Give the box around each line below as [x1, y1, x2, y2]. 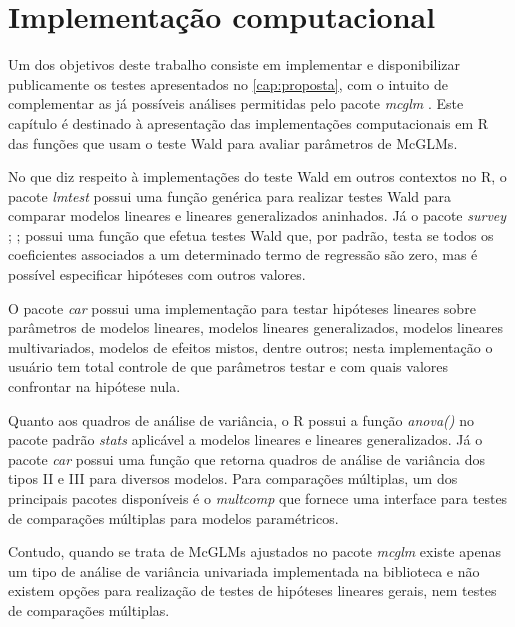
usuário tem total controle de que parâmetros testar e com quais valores [8, 356, 449, 377]
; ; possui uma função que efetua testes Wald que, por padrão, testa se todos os [8, 224, 494, 245]
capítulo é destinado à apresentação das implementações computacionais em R [8, 112, 489, 133]
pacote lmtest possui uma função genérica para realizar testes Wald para [8, 185, 452, 206]
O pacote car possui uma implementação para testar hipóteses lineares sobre [8, 297, 476, 318]
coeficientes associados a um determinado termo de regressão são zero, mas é [8, 244, 478, 265]
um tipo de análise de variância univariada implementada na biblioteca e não [8, 560, 480, 581]
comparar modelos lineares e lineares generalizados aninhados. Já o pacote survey [8, 205, 507, 226]
